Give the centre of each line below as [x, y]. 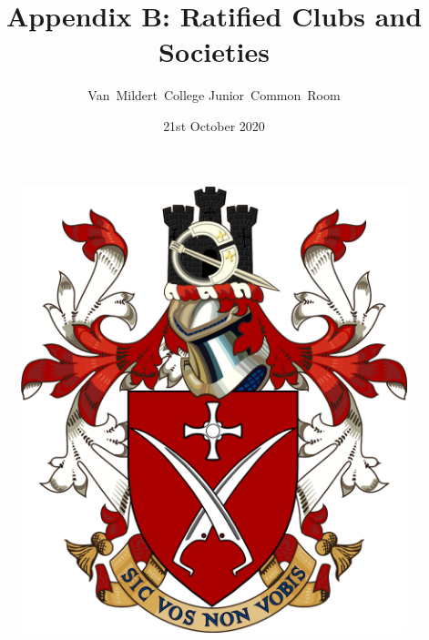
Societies [214, 51]
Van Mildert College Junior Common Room [214, 95]
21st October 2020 [214, 125]
